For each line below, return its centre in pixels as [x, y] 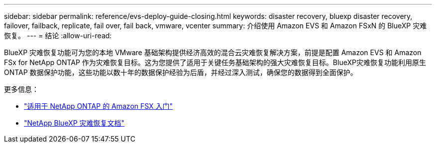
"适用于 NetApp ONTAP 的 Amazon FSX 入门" [99, 106]
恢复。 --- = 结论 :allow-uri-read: [58, 36]
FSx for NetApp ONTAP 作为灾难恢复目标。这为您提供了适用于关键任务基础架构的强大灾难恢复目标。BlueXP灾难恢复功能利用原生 [215, 62]
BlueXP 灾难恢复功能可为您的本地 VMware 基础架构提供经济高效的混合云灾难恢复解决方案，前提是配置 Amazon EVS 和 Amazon [213, 52]
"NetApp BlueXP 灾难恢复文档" [74, 123]
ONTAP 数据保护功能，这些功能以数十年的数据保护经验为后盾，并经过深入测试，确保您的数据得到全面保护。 [181, 72]
